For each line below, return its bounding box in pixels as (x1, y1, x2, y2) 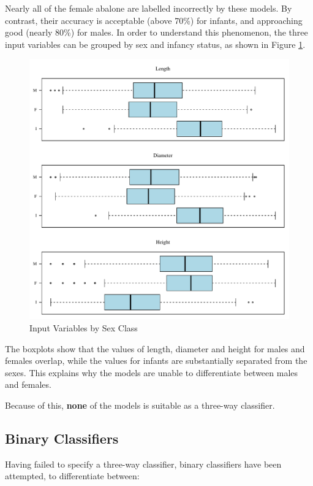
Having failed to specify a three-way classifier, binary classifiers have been (5, 457, 282, 470)
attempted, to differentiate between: (5, 469, 140, 482)
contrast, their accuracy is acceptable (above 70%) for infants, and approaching (5, 13, 303, 26)
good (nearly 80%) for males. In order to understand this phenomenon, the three (5, 26, 308, 39)
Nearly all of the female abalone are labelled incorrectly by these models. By (5, 2, 292, 14)
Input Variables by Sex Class (29, 321, 138, 334)
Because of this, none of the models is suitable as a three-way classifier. (5, 398, 275, 411)
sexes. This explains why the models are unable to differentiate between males (5, 366, 298, 379)
